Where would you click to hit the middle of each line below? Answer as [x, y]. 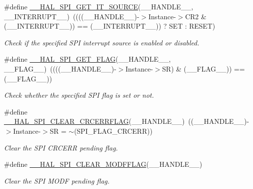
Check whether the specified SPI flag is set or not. [79, 95]
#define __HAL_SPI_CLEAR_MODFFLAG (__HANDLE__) [103, 164]
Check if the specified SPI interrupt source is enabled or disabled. [102, 42]
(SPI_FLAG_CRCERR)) [113, 131]
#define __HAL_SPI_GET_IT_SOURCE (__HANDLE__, [99, 6]
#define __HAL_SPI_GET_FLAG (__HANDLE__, [88, 59]
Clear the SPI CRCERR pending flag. [61, 147]
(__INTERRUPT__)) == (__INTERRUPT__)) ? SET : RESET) [110, 26]
